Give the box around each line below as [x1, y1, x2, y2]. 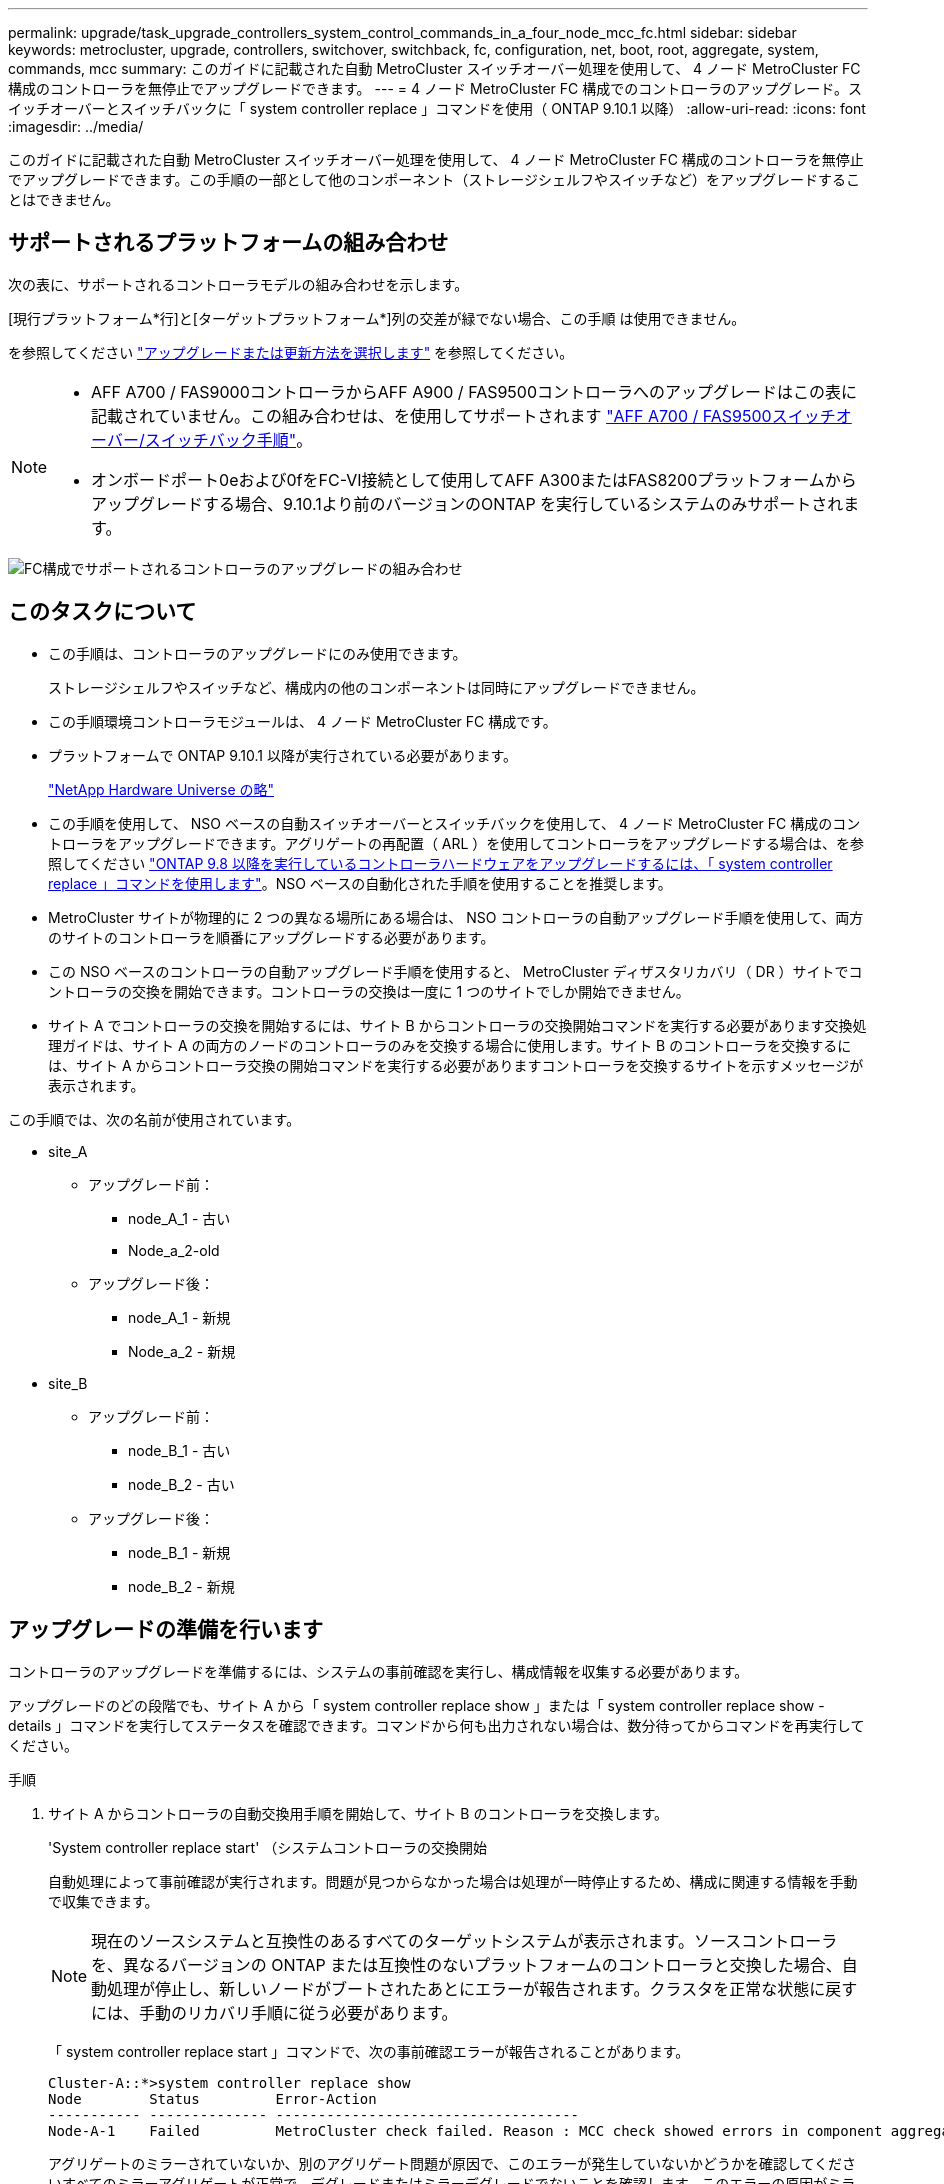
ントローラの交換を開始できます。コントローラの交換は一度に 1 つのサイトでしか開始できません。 [48, 982, 690, 1000]
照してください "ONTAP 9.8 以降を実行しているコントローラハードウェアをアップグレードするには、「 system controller [48, 854, 833, 872]
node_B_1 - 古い [128, 1441, 231, 1459]
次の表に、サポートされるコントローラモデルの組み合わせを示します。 [8, 275, 469, 293]
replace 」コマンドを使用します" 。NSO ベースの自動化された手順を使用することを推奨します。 [48, 874, 672, 892]
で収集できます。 [48, 1892, 159, 1910]
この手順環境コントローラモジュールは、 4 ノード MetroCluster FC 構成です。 [48, 712, 557, 730]
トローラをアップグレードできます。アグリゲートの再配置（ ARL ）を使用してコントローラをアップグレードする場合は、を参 [48, 834, 864, 852]
